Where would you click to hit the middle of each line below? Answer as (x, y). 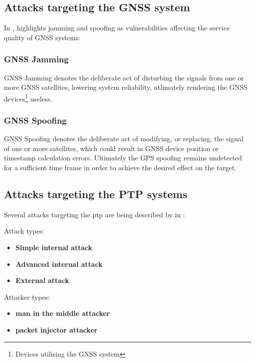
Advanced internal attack (59, 264)
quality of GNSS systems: (42, 37)
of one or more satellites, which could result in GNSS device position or (112, 148)
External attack (42, 280)
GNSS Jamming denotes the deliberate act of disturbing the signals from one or (124, 77)
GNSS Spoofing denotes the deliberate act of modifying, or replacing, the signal (124, 139)
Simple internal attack (54, 247)
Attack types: (24, 231)
